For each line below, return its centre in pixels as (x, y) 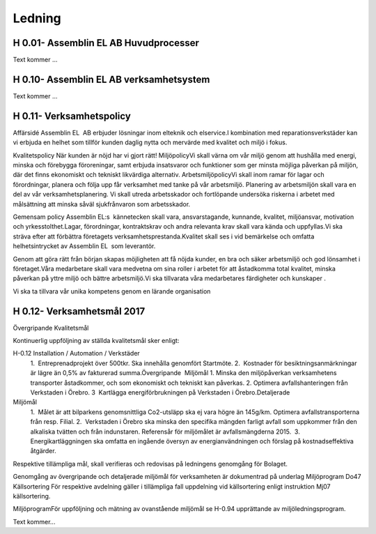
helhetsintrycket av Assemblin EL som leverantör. (84, 246)
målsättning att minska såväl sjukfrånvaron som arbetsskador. (102, 204)
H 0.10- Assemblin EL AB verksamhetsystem (111, 79)
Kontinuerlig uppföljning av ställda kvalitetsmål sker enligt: (96, 341)
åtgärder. (43, 451)
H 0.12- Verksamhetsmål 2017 (79, 311)
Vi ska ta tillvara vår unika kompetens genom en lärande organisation (112, 291)
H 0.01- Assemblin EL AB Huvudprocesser (106, 43)
